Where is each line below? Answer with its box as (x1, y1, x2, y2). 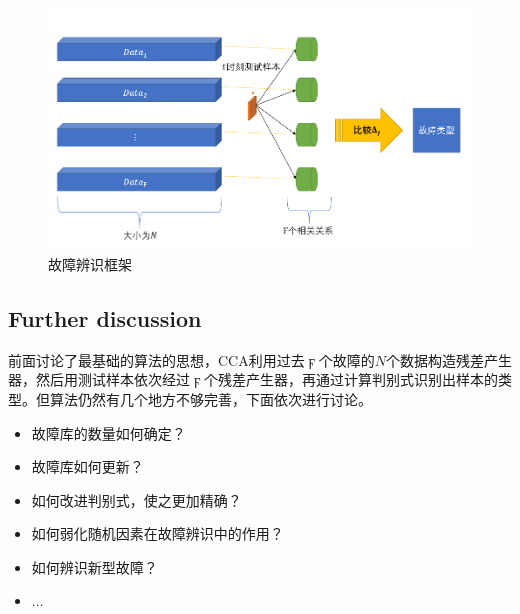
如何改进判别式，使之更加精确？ (31, 489, 242, 510)
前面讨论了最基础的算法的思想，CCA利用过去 (8, 349, 305, 370)
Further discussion (8, 302, 202, 333)
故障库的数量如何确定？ (31, 422, 186, 443)
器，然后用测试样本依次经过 (8, 369, 190, 390)
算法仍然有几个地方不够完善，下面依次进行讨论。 (49, 388, 372, 409)
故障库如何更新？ (31, 456, 144, 477)
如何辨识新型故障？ (31, 556, 158, 577)
